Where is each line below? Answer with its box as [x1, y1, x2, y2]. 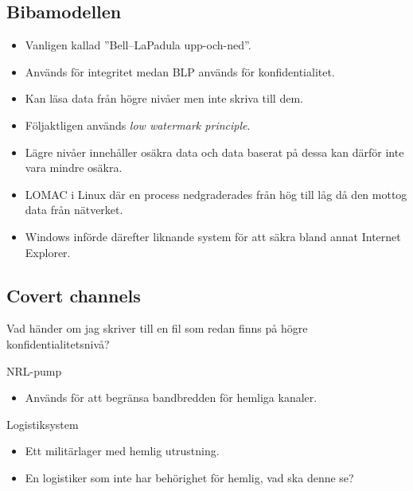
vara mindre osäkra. [25, 159, 123, 176]
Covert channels [6, 283, 141, 307]
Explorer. [25, 244, 71, 260]
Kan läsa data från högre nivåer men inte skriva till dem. [25, 90, 303, 107]
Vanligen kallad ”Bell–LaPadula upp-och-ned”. [25, 37, 251, 53]
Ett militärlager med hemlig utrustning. [25, 442, 220, 459]
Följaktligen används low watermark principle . [25, 116, 251, 133]
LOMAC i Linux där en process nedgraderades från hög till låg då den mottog [25, 185, 407, 202]
